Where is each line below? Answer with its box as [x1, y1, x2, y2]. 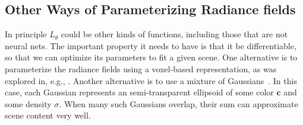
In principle [5, 28, 47, 40]
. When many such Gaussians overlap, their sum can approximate [59, 97, 298, 110]
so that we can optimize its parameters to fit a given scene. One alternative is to [5, 51, 298, 63]
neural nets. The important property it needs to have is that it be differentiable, [5, 39, 296, 52]
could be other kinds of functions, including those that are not [61, 28, 288, 40]
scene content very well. [5, 109, 91, 121]
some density [5, 97, 52, 110]
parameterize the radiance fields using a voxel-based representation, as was [5, 62, 277, 75]
